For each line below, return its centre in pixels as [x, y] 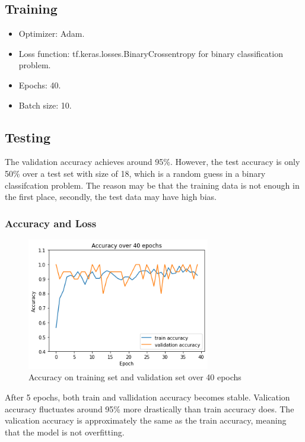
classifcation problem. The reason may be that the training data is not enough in [152, 185]
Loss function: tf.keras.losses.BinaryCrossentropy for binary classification [151, 53]
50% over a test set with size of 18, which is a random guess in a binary [135, 173]
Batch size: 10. [45, 105]
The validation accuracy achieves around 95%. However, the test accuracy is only [152, 162]
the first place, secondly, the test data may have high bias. [111, 197]
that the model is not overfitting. [65, 432]
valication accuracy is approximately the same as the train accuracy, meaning [146, 420]
